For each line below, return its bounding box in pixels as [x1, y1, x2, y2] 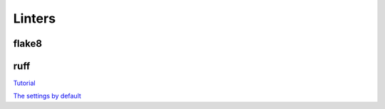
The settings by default [13, 92, 81, 101]
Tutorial [13, 79, 36, 88]
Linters [13, 11, 56, 26]
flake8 [13, 38, 43, 50]
